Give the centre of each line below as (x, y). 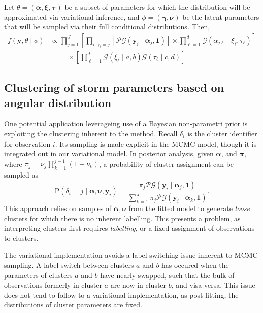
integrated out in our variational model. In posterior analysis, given (109, 153)
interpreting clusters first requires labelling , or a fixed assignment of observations (129, 228)
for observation (27, 143)
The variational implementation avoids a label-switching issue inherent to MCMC (131, 255)
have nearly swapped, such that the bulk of (167, 275)
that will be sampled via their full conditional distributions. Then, (107, 27)
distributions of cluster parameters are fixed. (73, 305)
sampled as (21, 175)
